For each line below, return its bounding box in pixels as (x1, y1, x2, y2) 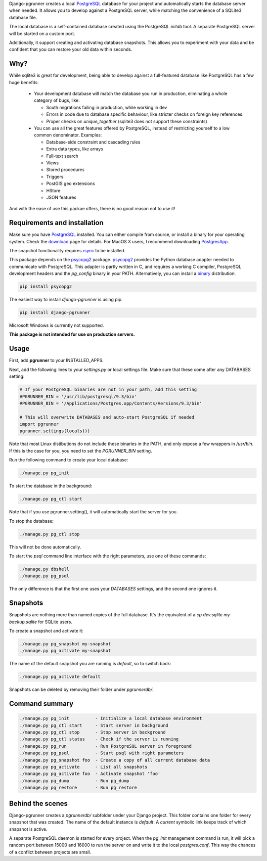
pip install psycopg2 (19, 284, 72, 289)
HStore (46, 187, 61, 193)
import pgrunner (19, 421, 59, 427)
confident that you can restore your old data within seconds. (9, 46, 133, 52)
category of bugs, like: (34, 97, 80, 103)
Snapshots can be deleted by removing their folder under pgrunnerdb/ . (9, 686, 154, 692)
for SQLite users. (38, 619, 73, 625)
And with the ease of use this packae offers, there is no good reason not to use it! (9, 206, 176, 212)
